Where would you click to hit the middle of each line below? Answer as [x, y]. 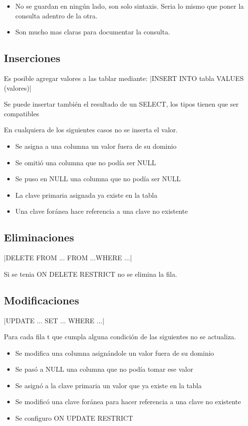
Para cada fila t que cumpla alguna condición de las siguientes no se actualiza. [120, 337]
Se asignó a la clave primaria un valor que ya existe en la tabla [108, 385]
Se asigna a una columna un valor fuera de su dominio [96, 146]
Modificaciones [42, 300]
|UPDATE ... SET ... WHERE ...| [54, 320]
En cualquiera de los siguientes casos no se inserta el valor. [91, 130]
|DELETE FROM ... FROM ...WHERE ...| [68, 258]
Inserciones [32, 58]
